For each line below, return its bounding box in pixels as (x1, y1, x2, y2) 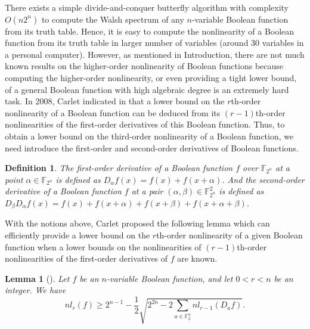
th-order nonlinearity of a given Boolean (156, 228, 303, 241)
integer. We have (5, 284, 66, 296)
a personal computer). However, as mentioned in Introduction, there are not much (5, 48, 305, 60)
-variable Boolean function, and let (106, 272, 233, 284)
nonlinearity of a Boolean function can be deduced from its (5, 106, 221, 119)
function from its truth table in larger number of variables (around (5, 36, 249, 49)
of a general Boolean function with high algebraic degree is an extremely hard (5, 83, 289, 95)
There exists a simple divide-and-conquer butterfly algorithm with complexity (5, 1, 289, 13)
